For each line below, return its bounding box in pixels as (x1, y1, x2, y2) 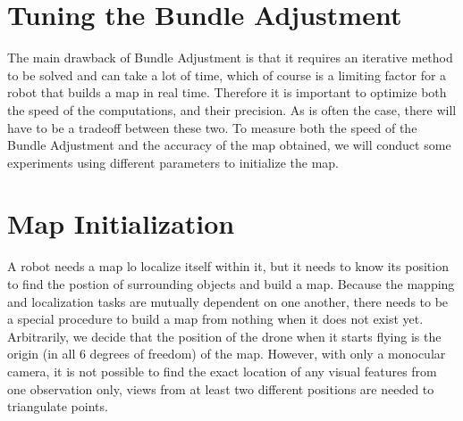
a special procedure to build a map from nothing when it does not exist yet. (7, 310, 424, 328)
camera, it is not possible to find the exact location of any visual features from (7, 361, 437, 380)
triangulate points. (7, 397, 108, 416)
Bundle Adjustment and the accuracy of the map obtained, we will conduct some (7, 136, 451, 154)
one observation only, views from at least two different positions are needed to (7, 379, 434, 398)
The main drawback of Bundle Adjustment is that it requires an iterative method (7, 48, 453, 67)
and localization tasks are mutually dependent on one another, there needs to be (7, 292, 449, 310)
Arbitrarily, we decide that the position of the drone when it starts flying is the (7, 326, 442, 345)
